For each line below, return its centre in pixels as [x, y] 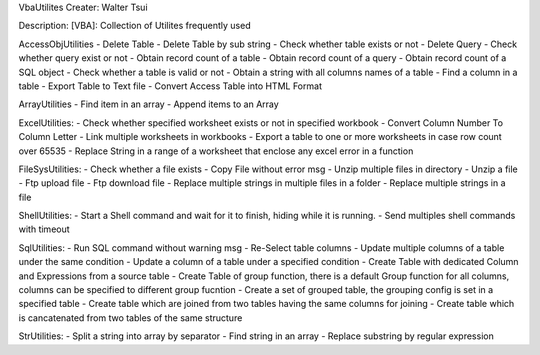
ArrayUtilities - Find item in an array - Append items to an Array [148, 104]
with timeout [44, 229]
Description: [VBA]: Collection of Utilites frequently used [134, 26]
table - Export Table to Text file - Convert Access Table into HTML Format [170, 86]
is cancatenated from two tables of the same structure [130, 317]
